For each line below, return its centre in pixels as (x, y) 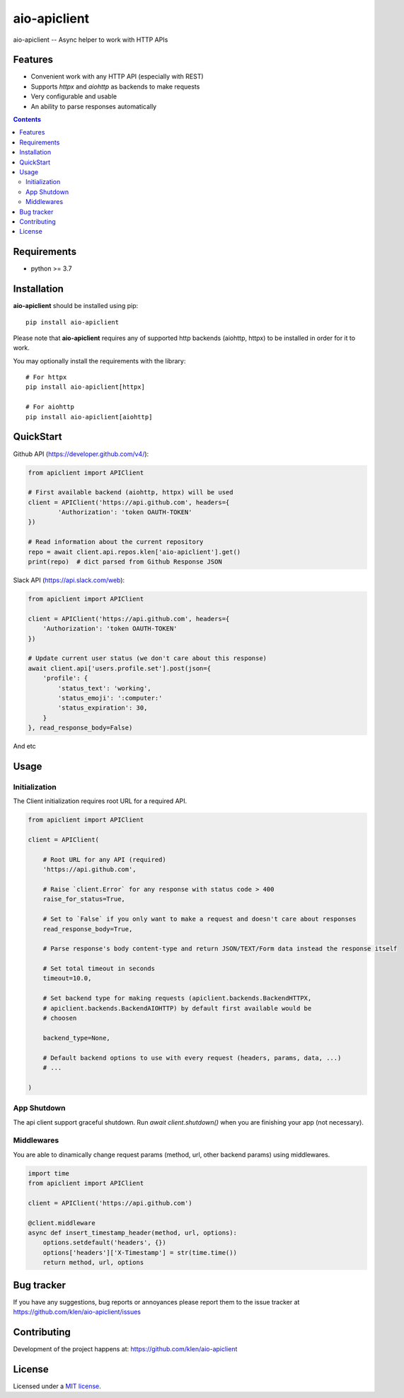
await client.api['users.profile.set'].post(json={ (120, 668)
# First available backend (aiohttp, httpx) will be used (131, 493)
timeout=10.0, (67, 978)
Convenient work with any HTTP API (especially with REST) (117, 76)
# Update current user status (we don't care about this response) (148, 658)
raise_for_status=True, (84, 899)
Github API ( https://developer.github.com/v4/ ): (81, 454)
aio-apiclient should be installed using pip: (76, 306)
